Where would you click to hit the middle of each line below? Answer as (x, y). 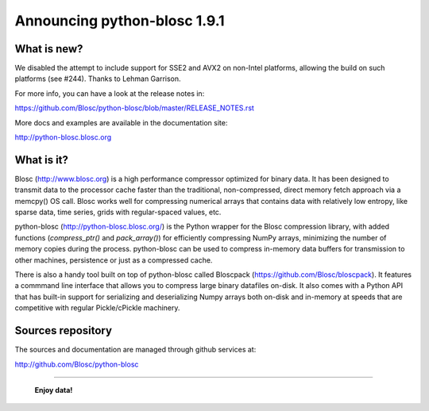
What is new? (49, 49)
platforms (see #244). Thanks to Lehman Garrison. (98, 79)
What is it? (42, 160)
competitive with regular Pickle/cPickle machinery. (97, 308)
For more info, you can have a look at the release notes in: (110, 93)
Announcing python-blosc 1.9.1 (120, 21)
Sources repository (64, 330)
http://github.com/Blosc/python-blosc (77, 364)
